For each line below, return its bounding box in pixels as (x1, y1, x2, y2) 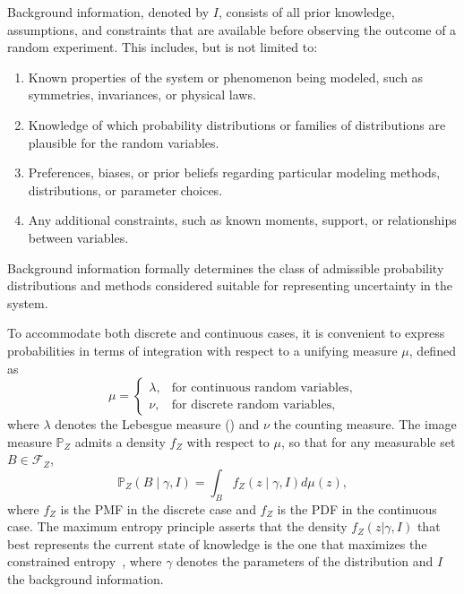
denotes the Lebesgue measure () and (55, 415, 260, 434)
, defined (408, 340, 456, 359)
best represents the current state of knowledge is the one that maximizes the (7, 534, 427, 553)
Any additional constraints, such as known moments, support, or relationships (28, 211, 457, 229)
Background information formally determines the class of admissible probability (7, 258, 444, 277)
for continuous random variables (171, 381, 349, 394)
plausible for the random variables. (28, 133, 219, 151)
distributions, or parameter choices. (28, 180, 223, 199)
